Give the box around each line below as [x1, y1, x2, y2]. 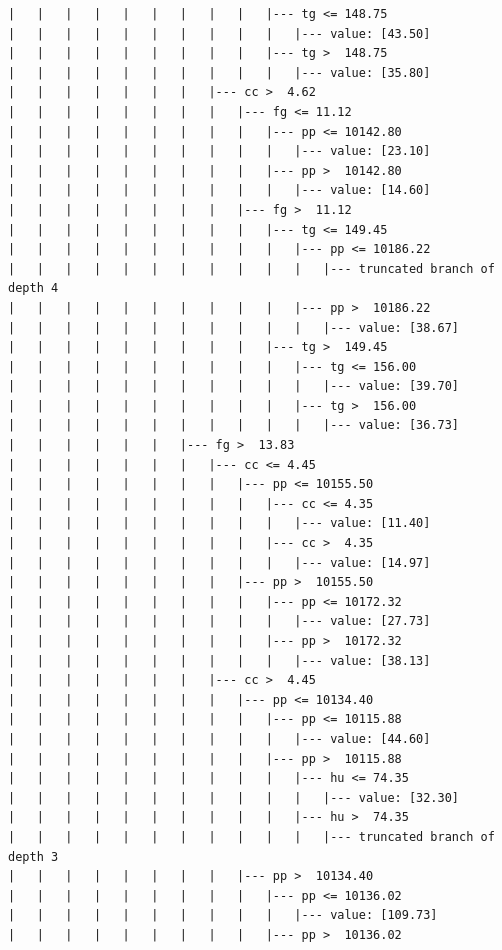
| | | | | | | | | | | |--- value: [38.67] [8, 320, 460, 335]
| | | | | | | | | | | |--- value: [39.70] [8, 379, 460, 394]
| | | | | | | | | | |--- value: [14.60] [8, 183, 431, 198]
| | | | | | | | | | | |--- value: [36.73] [8, 418, 460, 433]
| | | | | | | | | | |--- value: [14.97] [8, 555, 431, 570]
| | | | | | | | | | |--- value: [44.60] [8, 731, 431, 746]
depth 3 [8, 849, 59, 864]
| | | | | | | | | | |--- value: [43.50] [8, 26, 431, 41]
